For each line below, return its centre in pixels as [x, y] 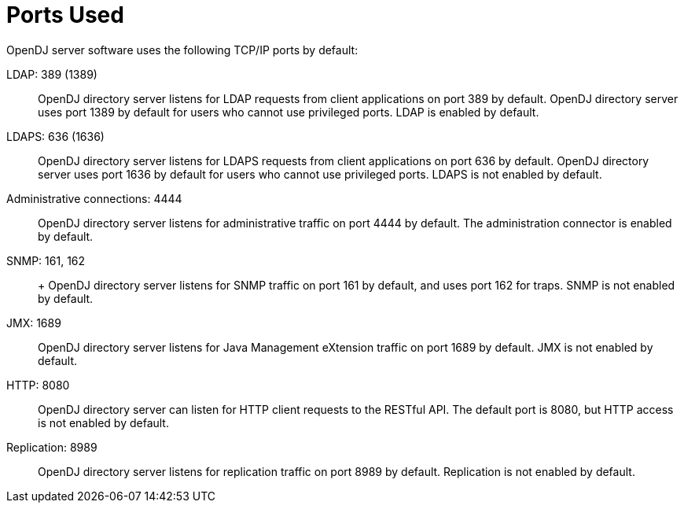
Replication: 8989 [52, 447]
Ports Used [65, 15]
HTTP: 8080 [38, 385]
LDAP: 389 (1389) [52, 74]
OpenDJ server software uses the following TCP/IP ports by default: [182, 50]
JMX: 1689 [34, 323]
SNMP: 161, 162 [46, 260]
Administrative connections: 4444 [94, 198]
